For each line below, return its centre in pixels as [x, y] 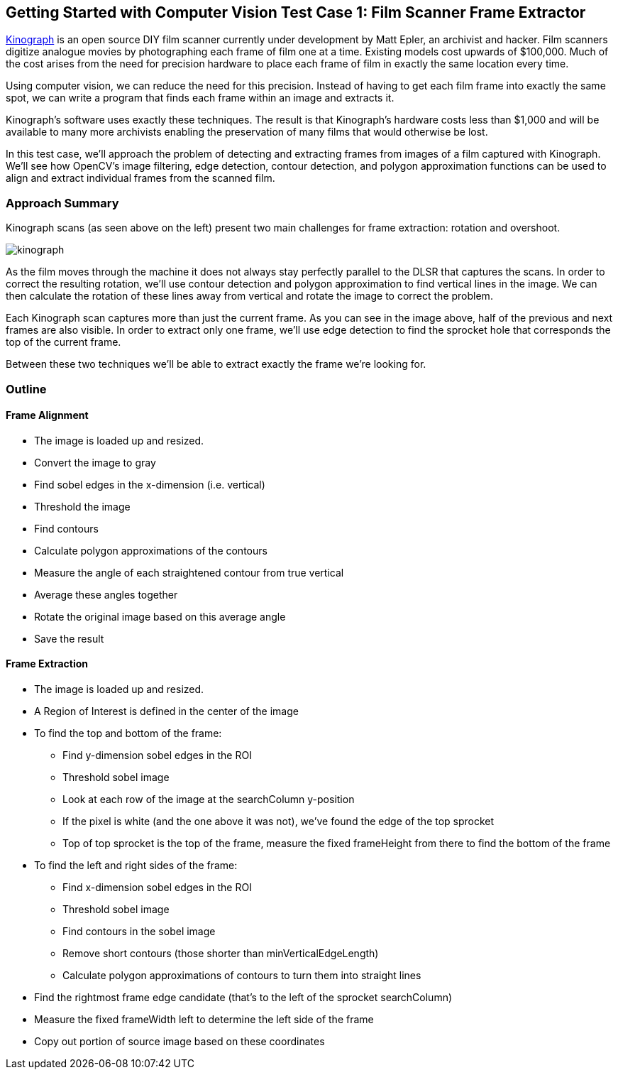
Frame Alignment [47, 415]
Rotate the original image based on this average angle [160, 616]
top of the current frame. [64, 342]
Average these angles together [106, 594]
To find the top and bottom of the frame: [128, 733]
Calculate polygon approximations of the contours [151, 550]
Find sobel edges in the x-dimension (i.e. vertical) [150, 484]
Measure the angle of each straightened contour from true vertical [189, 572]
